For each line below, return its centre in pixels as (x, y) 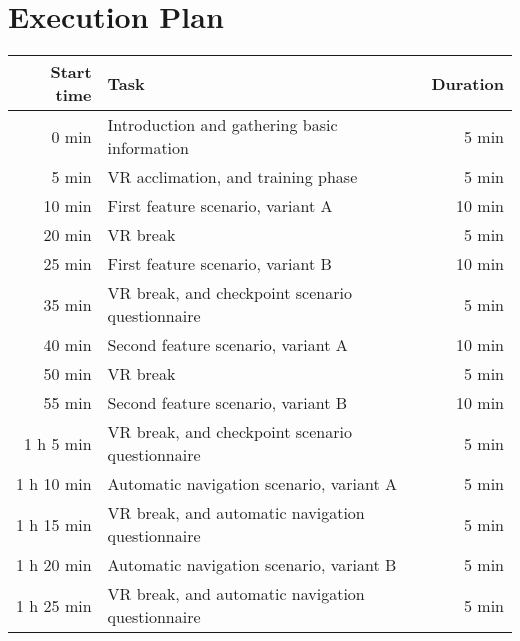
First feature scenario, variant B (219, 264)
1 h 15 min (54, 524)
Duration (467, 83)
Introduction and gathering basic (222, 125)
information (148, 148)
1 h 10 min (54, 484)
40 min (67, 345)
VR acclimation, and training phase (232, 177)
